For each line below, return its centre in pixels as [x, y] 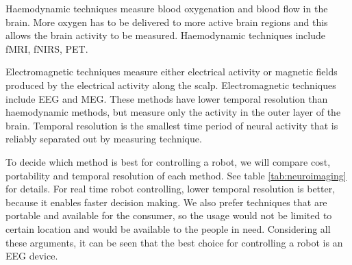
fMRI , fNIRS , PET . [47, 48]
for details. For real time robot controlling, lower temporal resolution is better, [171, 189]
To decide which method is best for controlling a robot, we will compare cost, [168, 161]
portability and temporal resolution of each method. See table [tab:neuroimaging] [176, 175]
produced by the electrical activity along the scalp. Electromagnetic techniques [171, 85]
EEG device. [32, 256]
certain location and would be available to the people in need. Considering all [168, 228]
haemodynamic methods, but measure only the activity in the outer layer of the [173, 112]
